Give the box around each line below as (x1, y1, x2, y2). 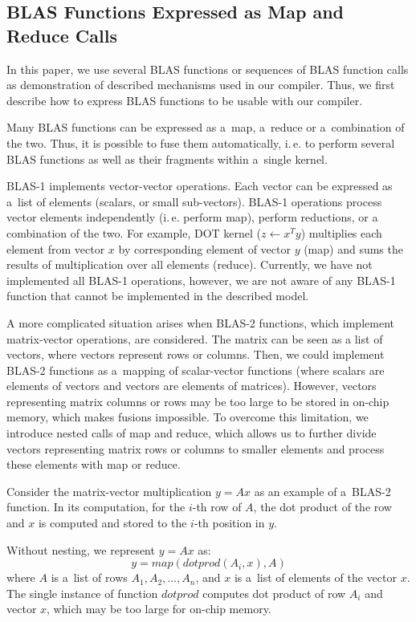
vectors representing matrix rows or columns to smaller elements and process (6, 440, 385, 457)
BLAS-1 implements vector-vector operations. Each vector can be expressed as (6, 177, 393, 194)
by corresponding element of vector (118, 240, 291, 257)
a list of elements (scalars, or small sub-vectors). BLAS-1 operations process (6, 193, 382, 209)
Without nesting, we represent (6, 541, 155, 558)
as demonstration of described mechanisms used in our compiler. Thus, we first (6, 76, 395, 93)
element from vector (6, 240, 105, 257)
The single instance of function (6, 584, 158, 601)
